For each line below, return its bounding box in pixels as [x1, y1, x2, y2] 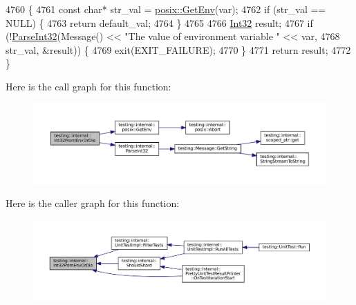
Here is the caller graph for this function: [6, 195, 180, 210]
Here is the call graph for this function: [6, 79, 171, 93]
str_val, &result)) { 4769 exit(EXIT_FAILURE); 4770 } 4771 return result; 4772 [6, 42, 351, 57]
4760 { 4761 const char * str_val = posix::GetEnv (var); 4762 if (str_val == [6, 2, 326, 16]
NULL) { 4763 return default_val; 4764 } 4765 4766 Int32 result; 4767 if [6, 15, 313, 30]
